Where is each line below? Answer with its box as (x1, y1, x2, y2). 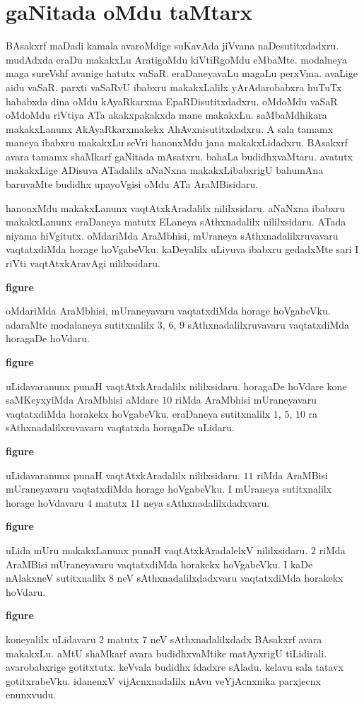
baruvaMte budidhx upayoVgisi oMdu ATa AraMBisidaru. (6, 177, 259, 192)
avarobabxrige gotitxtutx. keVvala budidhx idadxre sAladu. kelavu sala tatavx (6, 659, 344, 674)
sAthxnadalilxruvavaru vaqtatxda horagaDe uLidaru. (6, 420, 235, 435)
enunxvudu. (6, 687, 57, 702)
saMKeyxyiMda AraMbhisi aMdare (6, 392, 159, 407)
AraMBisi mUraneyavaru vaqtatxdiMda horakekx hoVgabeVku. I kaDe (6, 556, 313, 571)
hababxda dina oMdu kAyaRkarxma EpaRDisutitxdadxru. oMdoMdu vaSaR (6, 93, 338, 108)
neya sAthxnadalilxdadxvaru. (143, 495, 270, 510)
